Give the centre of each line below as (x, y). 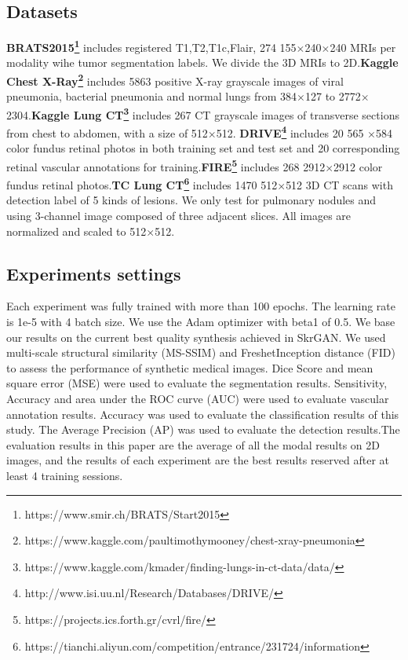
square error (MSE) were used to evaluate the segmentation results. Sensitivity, (197, 383)
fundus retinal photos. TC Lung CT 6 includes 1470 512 (142, 183)
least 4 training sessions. (65, 475)
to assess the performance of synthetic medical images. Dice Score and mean (190, 367)
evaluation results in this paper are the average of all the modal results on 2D (193, 444)
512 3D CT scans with (339, 184)
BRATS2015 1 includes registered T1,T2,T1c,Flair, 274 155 (151, 46)
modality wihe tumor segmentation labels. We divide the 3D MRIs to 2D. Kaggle (202, 62)
